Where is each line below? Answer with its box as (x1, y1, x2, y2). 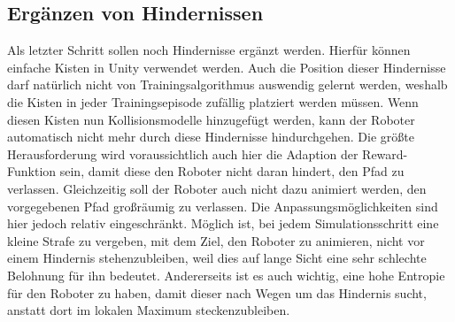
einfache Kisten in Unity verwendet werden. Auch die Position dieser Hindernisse (7, 57, 446, 76)
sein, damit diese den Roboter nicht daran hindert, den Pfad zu (59, 162, 405, 180)
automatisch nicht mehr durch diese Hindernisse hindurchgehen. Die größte (7, 127, 414, 146)
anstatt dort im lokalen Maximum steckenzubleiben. (7, 301, 290, 319)
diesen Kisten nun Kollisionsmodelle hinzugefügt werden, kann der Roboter (7, 110, 415, 128)
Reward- (362, 144, 408, 163)
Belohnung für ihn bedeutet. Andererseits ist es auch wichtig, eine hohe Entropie (7, 265, 445, 284)
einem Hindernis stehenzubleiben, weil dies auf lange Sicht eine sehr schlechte (7, 249, 427, 267)
